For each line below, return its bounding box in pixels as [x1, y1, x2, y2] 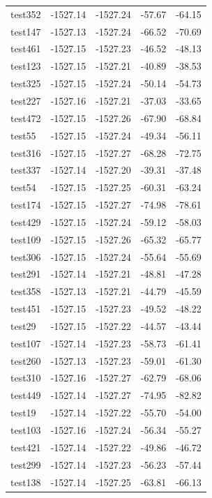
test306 [10, 249, 41, 264]
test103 [10, 423, 41, 437]
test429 [10, 214, 41, 229]
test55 [10, 128, 36, 142]
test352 [10, 6, 41, 21]
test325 [10, 76, 41, 91]
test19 [10, 405, 36, 420]
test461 [10, 41, 41, 56]
